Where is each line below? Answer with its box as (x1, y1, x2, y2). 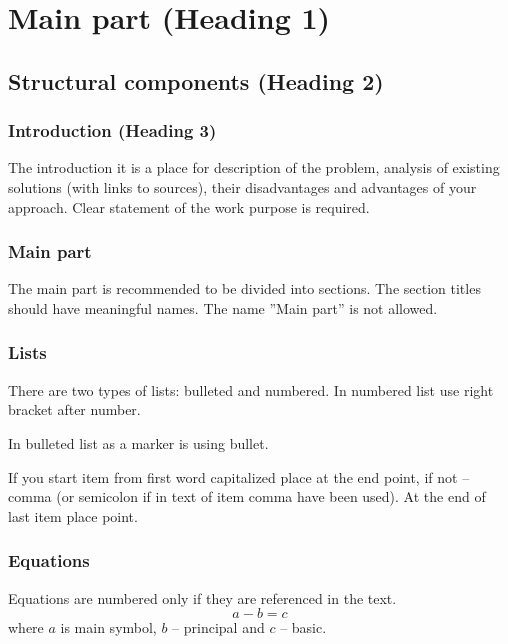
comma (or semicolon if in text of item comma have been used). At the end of (8, 486, 486, 507)
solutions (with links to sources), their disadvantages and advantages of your (8, 176, 477, 197)
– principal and (172, 617, 265, 638)
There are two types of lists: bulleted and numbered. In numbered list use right (8, 379, 494, 400)
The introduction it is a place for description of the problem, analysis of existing (8, 157, 500, 178)
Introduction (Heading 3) (8, 118, 217, 143)
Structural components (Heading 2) (8, 65, 384, 96)
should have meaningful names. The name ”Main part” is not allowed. (8, 297, 438, 318)
